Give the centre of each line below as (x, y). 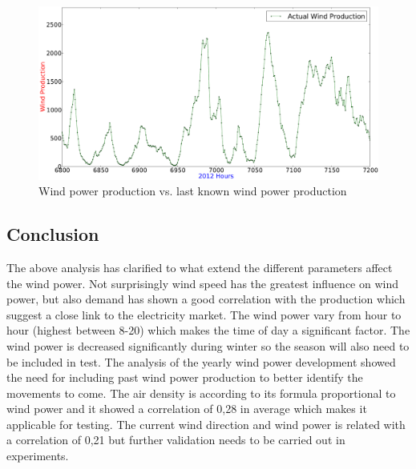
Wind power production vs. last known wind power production (193, 191)
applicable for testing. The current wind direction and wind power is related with (206, 424)
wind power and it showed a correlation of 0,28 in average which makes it (187, 409)
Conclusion (53, 234)
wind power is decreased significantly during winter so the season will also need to (208, 345)
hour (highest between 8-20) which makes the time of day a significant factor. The (208, 330)
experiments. (38, 456)
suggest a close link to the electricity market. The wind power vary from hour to (204, 314)
